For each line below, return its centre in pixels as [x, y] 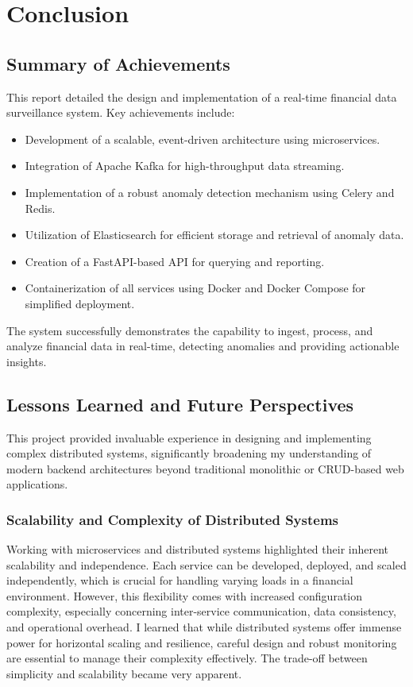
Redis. [40, 208]
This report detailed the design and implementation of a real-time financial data [202, 96]
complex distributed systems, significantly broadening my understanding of [189, 453]
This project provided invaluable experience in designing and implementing [189, 437]
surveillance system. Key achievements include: [121, 112]
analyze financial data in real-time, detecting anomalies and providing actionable [203, 346]
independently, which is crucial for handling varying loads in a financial [180, 580]
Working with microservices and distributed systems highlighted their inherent [198, 549]
